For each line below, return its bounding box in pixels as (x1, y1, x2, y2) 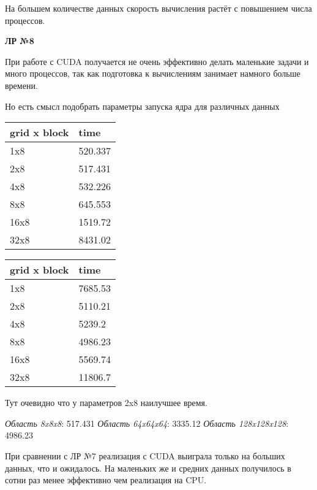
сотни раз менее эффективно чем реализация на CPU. (5, 473, 207, 486)
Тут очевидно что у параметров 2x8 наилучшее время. (5, 396, 207, 409)
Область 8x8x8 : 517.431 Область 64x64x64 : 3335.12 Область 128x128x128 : (5, 416, 289, 429)
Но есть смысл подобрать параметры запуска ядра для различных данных (5, 99, 280, 112)
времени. (5, 78, 38, 91)
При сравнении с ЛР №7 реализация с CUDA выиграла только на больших (5, 449, 285, 462)
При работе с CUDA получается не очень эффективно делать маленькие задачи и (5, 55, 309, 67)
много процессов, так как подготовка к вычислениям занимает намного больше (5, 67, 300, 80)
